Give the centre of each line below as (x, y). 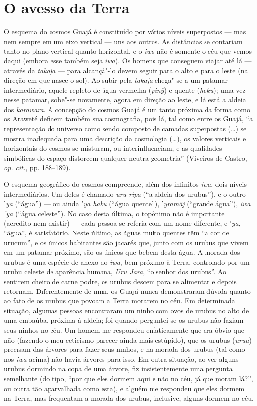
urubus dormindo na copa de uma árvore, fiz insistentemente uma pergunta (118, 369)
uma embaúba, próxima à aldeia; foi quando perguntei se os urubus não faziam (124, 320)
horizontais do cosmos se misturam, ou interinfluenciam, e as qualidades (113, 148)
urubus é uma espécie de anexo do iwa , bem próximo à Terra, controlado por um (127, 261)
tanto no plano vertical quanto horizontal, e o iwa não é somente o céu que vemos (128, 51)
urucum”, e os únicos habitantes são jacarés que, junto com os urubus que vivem (126, 242)
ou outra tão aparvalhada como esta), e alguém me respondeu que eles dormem (124, 388)
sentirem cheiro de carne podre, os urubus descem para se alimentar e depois (120, 281)
